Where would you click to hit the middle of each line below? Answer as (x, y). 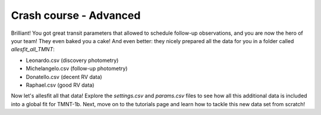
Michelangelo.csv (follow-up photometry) (77, 68)
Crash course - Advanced (76, 15)
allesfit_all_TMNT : (33, 50)
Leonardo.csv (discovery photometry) (72, 60)
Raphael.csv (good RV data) (60, 85)
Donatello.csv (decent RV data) (64, 77)
